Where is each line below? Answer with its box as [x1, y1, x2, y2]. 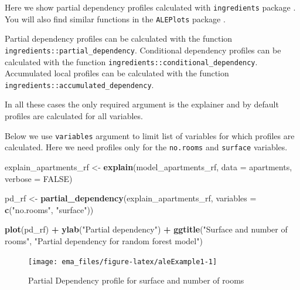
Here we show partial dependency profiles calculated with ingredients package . [5, 1, 296, 13]
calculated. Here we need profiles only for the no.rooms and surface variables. [5, 141, 288, 153]
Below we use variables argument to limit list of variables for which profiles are [5, 129, 295, 141]
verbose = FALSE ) [5, 172, 73, 184]
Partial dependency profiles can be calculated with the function [5, 32, 233, 45]
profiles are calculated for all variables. [5, 110, 143, 122]
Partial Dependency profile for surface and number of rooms [28, 274, 244, 286]
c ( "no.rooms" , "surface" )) [5, 203, 94, 215]
